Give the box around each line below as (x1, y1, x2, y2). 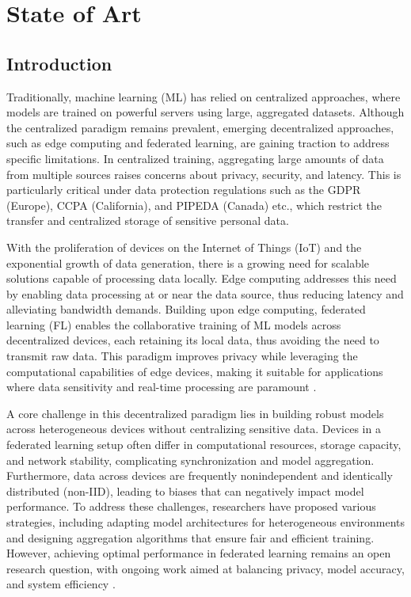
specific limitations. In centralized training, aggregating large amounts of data (6, 150, 384, 166)
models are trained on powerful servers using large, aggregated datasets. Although (6, 104, 405, 120)
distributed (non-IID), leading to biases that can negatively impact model (6, 482, 364, 499)
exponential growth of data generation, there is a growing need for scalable (6, 254, 370, 271)
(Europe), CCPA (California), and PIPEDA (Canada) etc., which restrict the (6, 196, 382, 213)
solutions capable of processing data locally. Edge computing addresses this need (6, 270, 397, 287)
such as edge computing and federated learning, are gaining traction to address (6, 135, 390, 151)
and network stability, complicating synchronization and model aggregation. (6, 451, 375, 468)
